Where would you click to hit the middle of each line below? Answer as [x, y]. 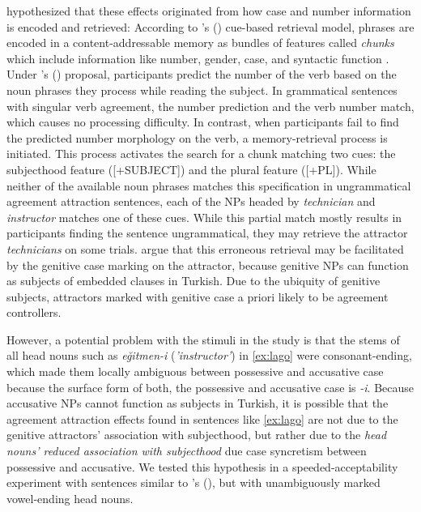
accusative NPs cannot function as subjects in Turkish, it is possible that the [198, 403]
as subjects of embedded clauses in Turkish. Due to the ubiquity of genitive [193, 281]
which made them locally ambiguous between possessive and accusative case [195, 371]
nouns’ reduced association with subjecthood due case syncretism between [187, 451]
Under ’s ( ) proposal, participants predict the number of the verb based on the [202, 74]
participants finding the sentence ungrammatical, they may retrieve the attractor [207, 233]
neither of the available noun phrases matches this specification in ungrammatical [209, 185]
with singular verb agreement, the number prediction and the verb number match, [210, 106]
